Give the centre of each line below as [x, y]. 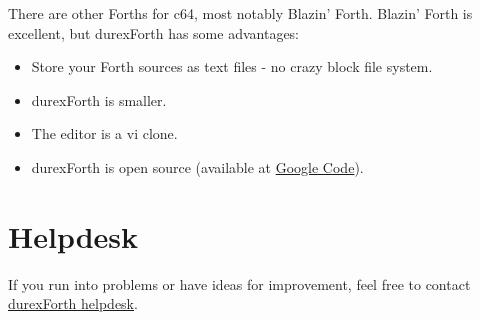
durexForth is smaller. [99, 99]
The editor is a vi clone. [104, 133]
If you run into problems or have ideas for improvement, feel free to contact [239, 283]
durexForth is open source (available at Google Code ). [197, 166]
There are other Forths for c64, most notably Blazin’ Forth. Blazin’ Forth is [240, 13]
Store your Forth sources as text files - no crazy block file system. [232, 66]
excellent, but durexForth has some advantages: [154, 32]
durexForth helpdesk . [73, 303]
